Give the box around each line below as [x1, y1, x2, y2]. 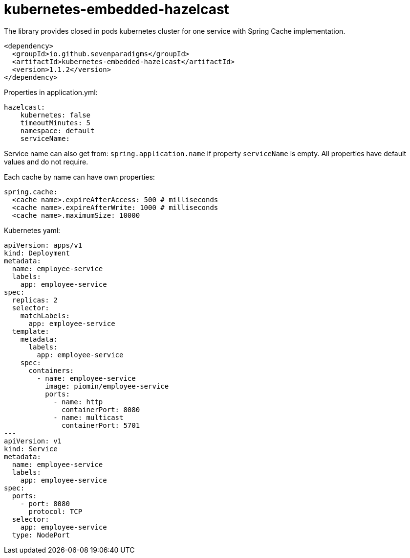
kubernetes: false [20, 111, 91, 119]
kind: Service [4, 444, 58, 453]
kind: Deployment [4, 249, 70, 257]
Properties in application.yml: [4, 88, 98, 96]
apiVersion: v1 [4, 437, 62, 445]
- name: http [53, 397, 103, 406]
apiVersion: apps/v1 [4, 241, 83, 249]
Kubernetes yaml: [4, 226, 61, 234]
